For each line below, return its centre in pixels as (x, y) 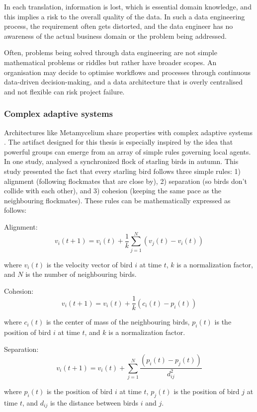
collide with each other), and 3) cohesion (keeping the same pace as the (113, 191)
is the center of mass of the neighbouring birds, (118, 322)
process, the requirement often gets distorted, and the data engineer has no (119, 26)
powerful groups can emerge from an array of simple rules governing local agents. (128, 151)
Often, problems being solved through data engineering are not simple (111, 52)
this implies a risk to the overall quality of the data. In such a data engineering (125, 16)
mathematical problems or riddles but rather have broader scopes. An (110, 62)
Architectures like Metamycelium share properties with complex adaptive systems (128, 132)
